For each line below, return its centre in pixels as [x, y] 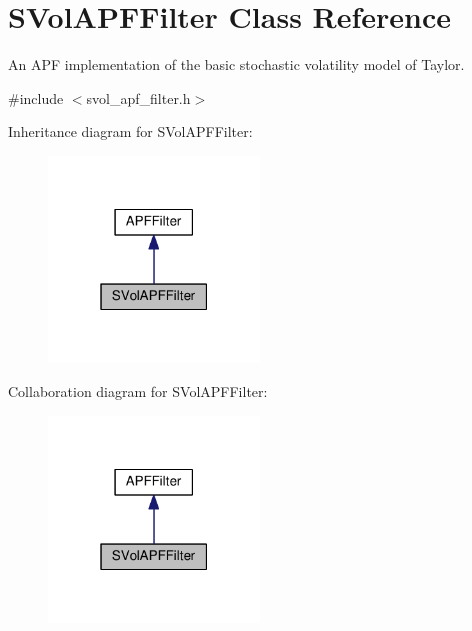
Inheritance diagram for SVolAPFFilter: [130, 131]
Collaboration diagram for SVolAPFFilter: [138, 391]
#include [36, 97]
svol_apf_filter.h [138, 97]
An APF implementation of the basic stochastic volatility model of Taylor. [236, 64]
